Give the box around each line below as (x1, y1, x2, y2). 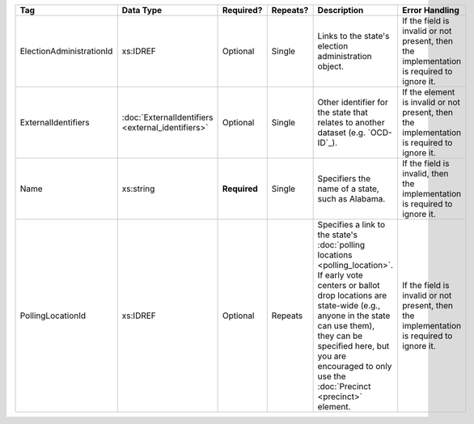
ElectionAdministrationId (19, 45, 113, 57)
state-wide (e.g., (317, 300, 381, 311)
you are (317, 350, 347, 362)
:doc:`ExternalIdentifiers (121, 112, 214, 123)
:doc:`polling (317, 240, 366, 250)
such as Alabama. (317, 193, 386, 204)
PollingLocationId (19, 310, 87, 321)
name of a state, (317, 183, 379, 194)
